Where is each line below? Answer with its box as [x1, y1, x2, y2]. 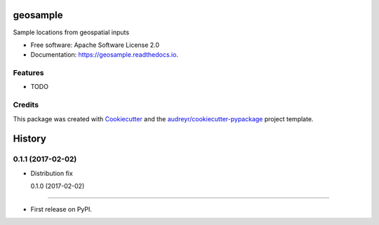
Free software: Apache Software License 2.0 [30, 41, 160, 49]
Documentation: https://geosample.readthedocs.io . [30, 50, 179, 59]
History [13, 133, 47, 145]
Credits [13, 100, 39, 110]
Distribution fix [30, 169, 73, 177]
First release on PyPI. [30, 205, 93, 213]
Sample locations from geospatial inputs [13, 28, 130, 36]
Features [13, 68, 44, 78]
